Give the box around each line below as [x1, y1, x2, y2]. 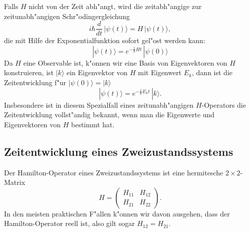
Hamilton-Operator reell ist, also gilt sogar [4, 218, 135, 228]
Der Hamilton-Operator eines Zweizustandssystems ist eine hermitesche [4, 167, 223, 177]
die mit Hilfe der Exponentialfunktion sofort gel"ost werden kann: [4, 35, 205, 46]
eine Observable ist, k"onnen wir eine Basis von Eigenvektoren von [23, 57, 227, 68]
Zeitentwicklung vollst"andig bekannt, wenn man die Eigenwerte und [4, 109, 215, 120]
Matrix [4, 177, 26, 187]
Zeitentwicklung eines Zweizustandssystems [4, 143, 233, 159]
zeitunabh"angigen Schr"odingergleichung [4, 11, 130, 21]
